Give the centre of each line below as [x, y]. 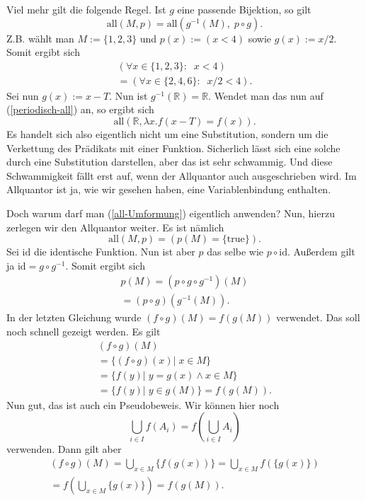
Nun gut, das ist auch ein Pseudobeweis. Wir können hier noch [143, 404]
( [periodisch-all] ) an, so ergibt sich [80, 109]
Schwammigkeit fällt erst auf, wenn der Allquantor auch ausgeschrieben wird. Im [182, 175]
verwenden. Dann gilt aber [64, 449]
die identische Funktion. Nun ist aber [114, 252]
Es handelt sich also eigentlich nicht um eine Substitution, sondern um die [167, 134]
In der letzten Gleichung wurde [74, 317]
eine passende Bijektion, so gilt [244, 9]
